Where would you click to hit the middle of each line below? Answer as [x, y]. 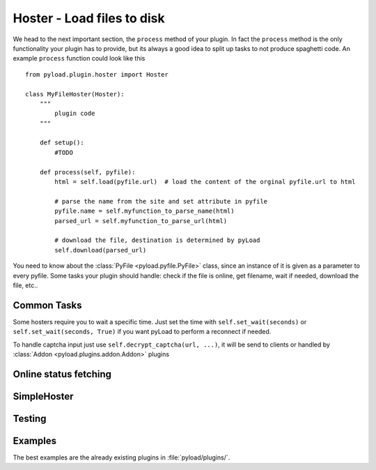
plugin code [75, 114]
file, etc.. [25, 285]
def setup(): [62, 143]
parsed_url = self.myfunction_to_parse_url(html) [141, 221]
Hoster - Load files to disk [89, 18]
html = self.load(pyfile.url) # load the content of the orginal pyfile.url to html [205, 182]
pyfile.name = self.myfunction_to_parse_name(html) [144, 211]
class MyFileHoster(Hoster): [75, 94]
